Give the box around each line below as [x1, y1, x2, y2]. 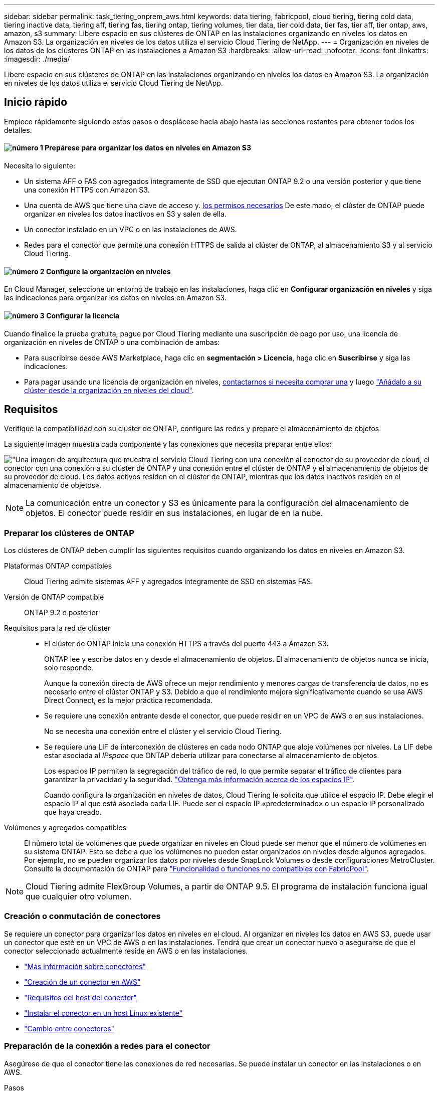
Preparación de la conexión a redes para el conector [4, 1041, 210, 1051]
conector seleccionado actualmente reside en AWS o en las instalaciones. [4, 946, 248, 955]
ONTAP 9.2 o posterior [24, 608, 99, 617]
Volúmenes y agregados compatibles [4, 823, 127, 832]
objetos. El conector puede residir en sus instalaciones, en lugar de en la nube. [26, 508, 323, 518]
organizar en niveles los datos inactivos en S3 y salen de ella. [24, 210, 227, 219]
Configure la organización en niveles [46, 267, 171, 276]
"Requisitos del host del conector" [24, 993, 137, 1002]
